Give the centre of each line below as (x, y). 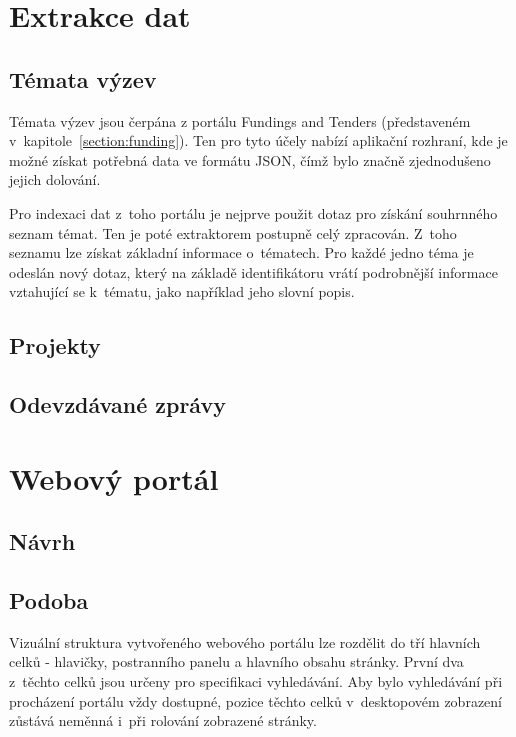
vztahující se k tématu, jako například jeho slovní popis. (182, 291)
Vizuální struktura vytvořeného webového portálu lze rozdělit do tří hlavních (245, 641)
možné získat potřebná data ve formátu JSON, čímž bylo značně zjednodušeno (250, 159)
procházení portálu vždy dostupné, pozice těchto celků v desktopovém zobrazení (255, 700)
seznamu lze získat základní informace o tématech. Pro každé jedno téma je (241, 252)
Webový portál (114, 477)
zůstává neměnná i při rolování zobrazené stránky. (163, 720)
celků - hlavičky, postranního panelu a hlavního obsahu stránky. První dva (236, 661)
